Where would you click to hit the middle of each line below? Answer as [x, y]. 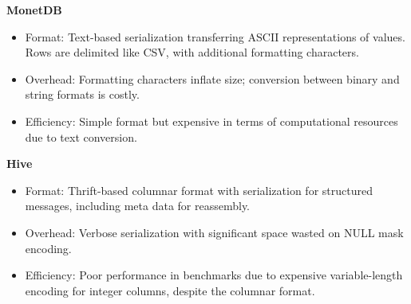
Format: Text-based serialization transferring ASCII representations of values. [215, 36]
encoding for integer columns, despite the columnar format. [170, 290]
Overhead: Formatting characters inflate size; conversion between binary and [212, 78]
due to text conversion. [81, 136]
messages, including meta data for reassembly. [138, 206]
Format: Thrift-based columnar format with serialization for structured [199, 190]
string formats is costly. [82, 94]
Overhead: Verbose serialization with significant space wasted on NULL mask [214, 232]
